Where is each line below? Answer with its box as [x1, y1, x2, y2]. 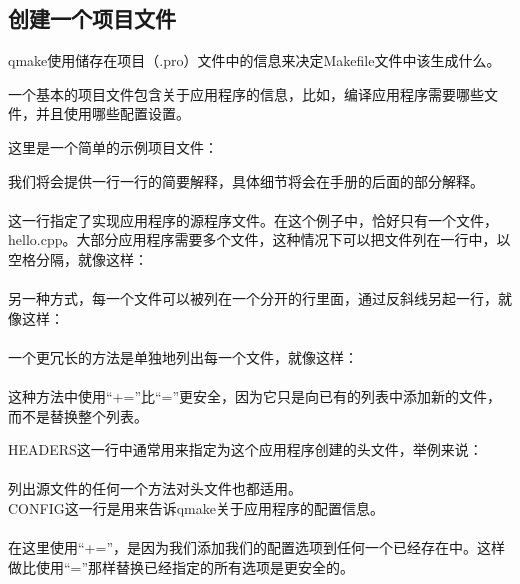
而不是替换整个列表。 [8, 405, 148, 426]
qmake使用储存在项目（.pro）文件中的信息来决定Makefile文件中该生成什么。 [8, 50, 501, 71]
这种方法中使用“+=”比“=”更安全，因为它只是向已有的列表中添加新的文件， [8, 386, 502, 407]
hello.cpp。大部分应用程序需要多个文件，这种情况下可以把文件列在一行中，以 [8, 229, 511, 250]
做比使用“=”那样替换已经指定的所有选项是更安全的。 [8, 556, 355, 577]
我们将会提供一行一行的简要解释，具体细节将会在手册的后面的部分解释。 [8, 170, 484, 191]
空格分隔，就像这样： [8, 248, 148, 269]
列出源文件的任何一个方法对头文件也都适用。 [8, 478, 302, 499]
